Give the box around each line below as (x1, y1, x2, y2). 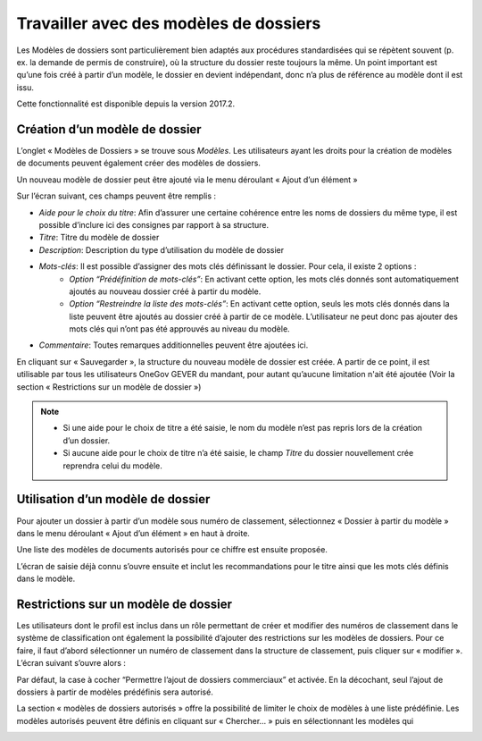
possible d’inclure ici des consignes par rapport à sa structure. (38, 219, 270, 230)
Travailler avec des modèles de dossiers (16, 13, 321, 33)
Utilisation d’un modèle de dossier (16, 492, 211, 507)
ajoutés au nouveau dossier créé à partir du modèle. (69, 286, 262, 297)
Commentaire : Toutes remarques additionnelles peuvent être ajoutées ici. (38, 340, 309, 350)
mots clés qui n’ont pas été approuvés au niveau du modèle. (69, 324, 290, 334)
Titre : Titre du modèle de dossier (38, 232, 160, 243)
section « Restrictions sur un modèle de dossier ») (16, 381, 202, 392)
